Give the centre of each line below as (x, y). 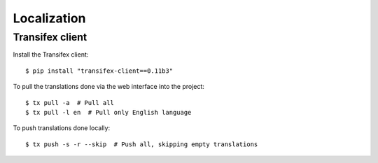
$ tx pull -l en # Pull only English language (108, 112)
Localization (49, 18)
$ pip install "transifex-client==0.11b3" (99, 71)
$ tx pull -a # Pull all (70, 102)
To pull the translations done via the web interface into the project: (108, 87)
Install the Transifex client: (51, 55)
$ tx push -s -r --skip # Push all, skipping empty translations (142, 144)
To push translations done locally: (62, 128)
